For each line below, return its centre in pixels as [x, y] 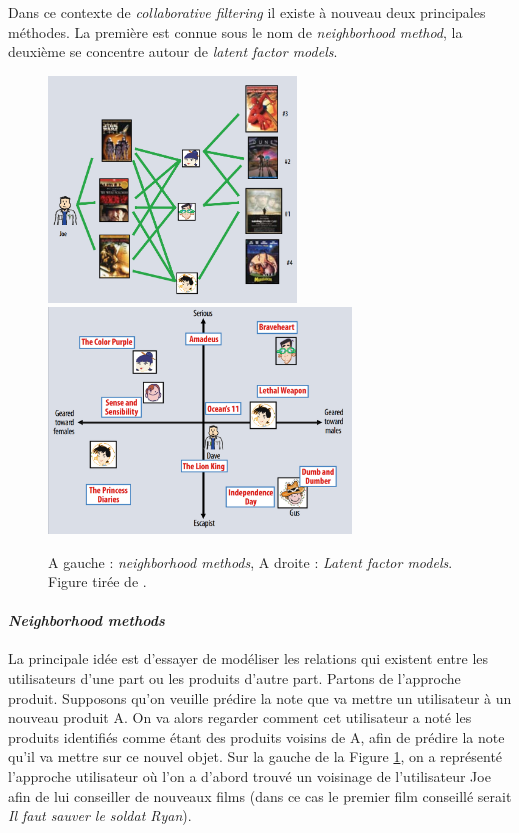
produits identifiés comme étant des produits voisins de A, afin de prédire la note [256, 736]
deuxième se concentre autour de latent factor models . [173, 51]
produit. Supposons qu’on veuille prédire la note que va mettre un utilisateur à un [260, 697]
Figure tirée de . [97, 581]
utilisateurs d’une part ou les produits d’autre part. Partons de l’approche [234, 678]
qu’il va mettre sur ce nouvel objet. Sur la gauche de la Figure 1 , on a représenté [255, 756]
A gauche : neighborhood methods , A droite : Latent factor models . [250, 561]
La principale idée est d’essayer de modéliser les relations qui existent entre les [248, 658]
